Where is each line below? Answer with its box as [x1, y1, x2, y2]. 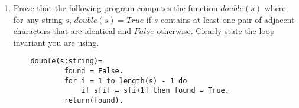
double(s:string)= [30, 57, 103, 66]
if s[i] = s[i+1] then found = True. [81, 86, 229, 95]
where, [264, 2, 288, 14]
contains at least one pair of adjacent [160, 13, 295, 25]
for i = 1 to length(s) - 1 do [64, 76, 187, 85]
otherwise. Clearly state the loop [157, 25, 275, 37]
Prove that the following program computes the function [13, 2, 218, 14]
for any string [13, 13, 63, 25]
